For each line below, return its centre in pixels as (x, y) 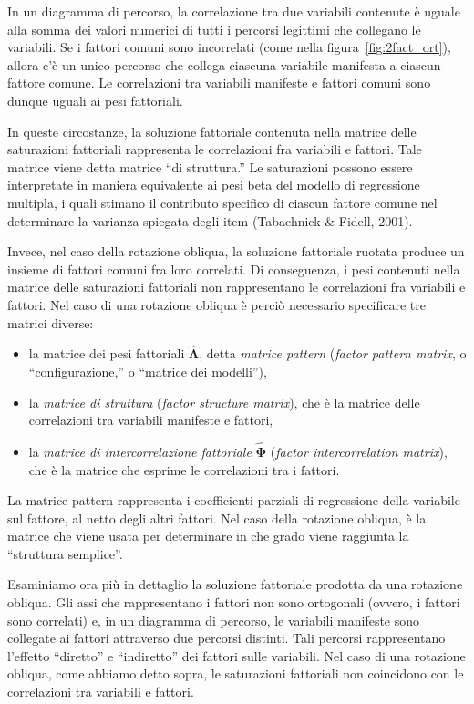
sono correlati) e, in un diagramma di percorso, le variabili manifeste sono (214, 620)
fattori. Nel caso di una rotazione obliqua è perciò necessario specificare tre (217, 304)
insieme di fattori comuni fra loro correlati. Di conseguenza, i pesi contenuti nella (234, 269)
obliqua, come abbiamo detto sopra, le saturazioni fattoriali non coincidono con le (236, 673)
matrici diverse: (51, 322)
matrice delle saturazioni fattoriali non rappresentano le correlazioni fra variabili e (237, 287)
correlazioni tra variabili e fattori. (101, 692)
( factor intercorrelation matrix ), (359, 451)
